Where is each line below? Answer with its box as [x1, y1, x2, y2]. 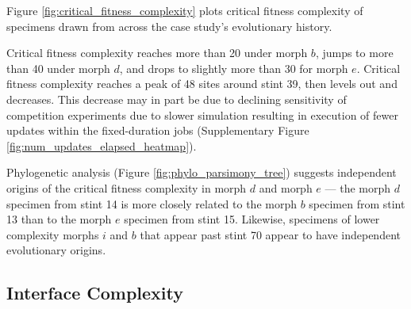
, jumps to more [315, 44, 394, 61]
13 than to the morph [6, 211, 112, 227]
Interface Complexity [6, 280, 183, 305]
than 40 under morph [6, 59, 110, 76]
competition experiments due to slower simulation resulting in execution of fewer [6, 106, 398, 123]
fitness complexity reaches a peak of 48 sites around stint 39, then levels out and [6, 75, 398, 92]
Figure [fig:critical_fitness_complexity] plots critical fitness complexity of [6, 2, 363, 18]
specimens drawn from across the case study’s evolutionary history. [6, 17, 332, 34]
